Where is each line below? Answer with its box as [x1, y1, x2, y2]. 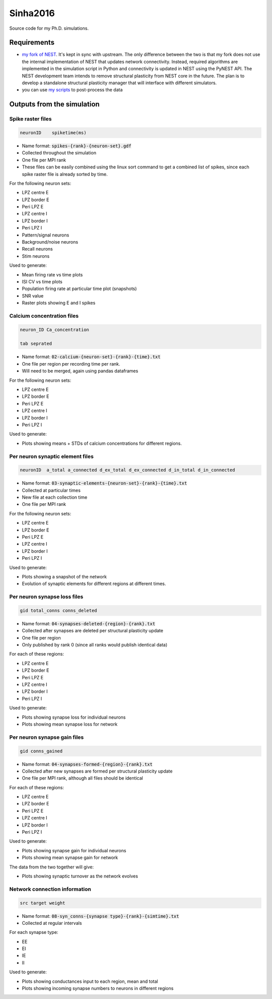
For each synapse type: [9, 929, 58, 935]
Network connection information [9, 886, 92, 893]
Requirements [9, 38, 55, 47]
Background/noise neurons [22, 239, 78, 245]
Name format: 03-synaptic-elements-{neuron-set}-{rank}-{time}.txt [22, 480, 187, 486]
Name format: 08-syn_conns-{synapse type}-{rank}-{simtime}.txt [22, 913, 179, 919]
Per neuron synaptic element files [9, 453, 94, 460]
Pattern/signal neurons [22, 232, 70, 238]
